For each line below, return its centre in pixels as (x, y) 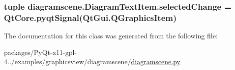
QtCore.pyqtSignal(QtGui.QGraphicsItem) (90, 17)
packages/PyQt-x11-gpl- (41, 52)
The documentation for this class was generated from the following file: (111, 36)
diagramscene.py (156, 61)
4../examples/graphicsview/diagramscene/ (68, 61)
